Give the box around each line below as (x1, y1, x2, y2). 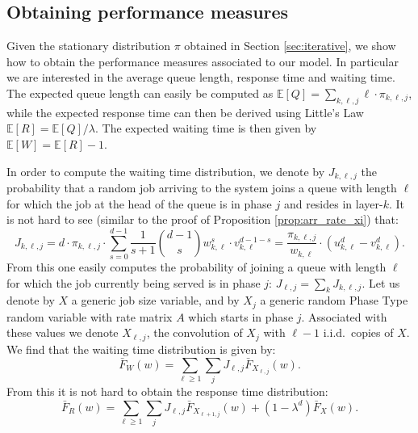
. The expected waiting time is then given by (94, 120, 317, 137)
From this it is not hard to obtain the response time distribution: (6, 382, 328, 399)
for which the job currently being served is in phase (6, 274, 261, 291)
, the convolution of (146, 324, 243, 341)
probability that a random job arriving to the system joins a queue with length (6, 179, 397, 196)
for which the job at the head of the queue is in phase (6, 195, 272, 212)
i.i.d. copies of (323, 324, 394, 341)
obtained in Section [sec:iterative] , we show (184, 37, 396, 54)
